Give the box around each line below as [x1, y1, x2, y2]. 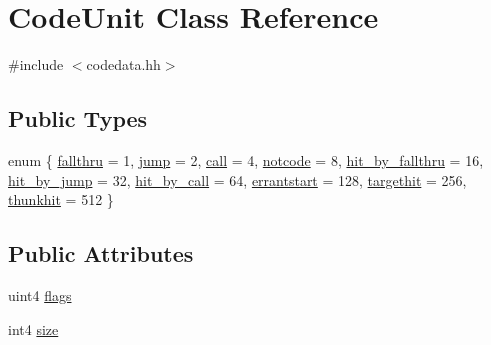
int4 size [8, 318, 59, 339]
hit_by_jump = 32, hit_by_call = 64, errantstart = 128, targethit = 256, [8, 169, 467, 190]
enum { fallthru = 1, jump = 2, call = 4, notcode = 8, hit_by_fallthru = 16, [8, 149, 484, 170]
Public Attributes [8, 238, 194, 269]
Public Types [8, 103, 148, 134]
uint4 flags [8, 284, 72, 305]
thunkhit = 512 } [8, 189, 114, 210]
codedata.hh [86, 54, 161, 75]
